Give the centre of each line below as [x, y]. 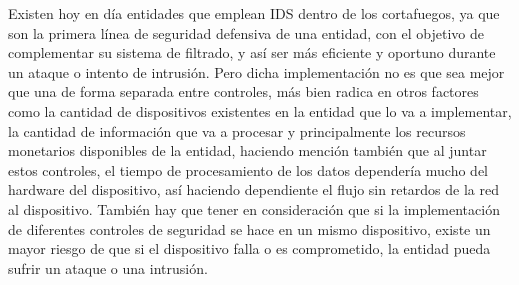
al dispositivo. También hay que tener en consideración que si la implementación [254, 208]
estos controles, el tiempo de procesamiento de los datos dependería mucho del [248, 169]
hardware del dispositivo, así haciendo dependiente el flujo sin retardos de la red [253, 189]
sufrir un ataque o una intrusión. [108, 267]
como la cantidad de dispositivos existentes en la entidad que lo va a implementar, [260, 110]
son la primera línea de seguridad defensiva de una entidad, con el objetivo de [246, 32]
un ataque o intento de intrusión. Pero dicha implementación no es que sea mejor [256, 71]
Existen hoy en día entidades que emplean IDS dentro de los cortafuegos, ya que [254, 13]
